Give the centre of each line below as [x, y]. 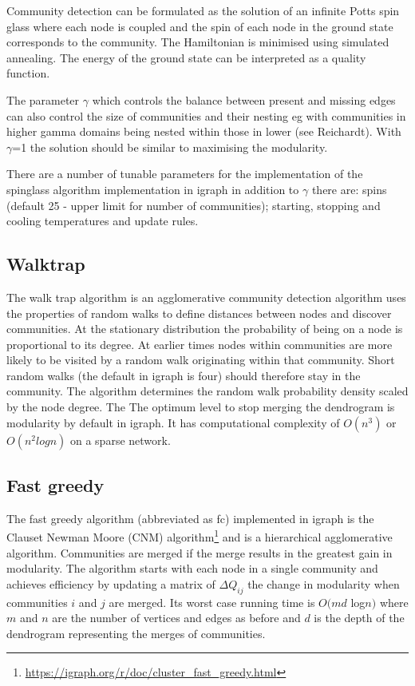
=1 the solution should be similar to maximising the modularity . [170, 147]
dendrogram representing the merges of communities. [136, 633]
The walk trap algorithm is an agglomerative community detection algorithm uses [206, 297]
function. [28, 73]
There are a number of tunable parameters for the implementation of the [185, 174]
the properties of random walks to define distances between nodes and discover [199, 313]
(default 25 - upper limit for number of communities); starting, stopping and [194, 205]
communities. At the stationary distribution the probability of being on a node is [205, 329]
